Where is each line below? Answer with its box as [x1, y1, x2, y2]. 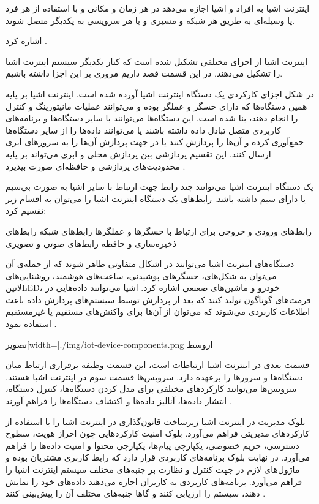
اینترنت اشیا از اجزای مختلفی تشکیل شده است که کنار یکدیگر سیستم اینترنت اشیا [6, 55, 308, 67]
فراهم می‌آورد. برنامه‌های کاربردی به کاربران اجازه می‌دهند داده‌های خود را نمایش [6, 475, 302, 487]
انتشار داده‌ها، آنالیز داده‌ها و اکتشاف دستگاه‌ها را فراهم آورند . [6, 394, 232, 407]
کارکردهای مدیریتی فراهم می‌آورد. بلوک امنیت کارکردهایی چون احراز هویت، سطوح [6, 427, 310, 440]
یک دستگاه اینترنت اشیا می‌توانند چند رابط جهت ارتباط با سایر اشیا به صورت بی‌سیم [6, 180, 313, 193]
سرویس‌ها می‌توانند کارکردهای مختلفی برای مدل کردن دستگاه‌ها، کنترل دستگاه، [6, 382, 297, 395]
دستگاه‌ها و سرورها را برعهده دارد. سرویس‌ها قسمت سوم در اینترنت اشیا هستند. [6, 370, 303, 383]
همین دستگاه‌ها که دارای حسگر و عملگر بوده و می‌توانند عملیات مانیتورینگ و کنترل [6, 99, 307, 112]
